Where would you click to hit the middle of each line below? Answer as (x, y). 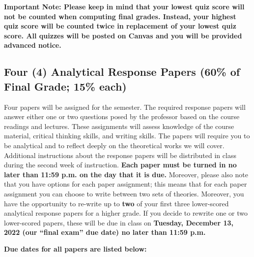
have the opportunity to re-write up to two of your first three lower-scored (116, 203)
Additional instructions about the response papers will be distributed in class (120, 155)
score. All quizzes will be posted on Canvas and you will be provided (123, 35)
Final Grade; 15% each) (65, 86)
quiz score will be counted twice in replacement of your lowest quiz (120, 26)
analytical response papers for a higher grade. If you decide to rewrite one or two (126, 213)
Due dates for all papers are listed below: (75, 248)
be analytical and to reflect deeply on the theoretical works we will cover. (114, 145)
